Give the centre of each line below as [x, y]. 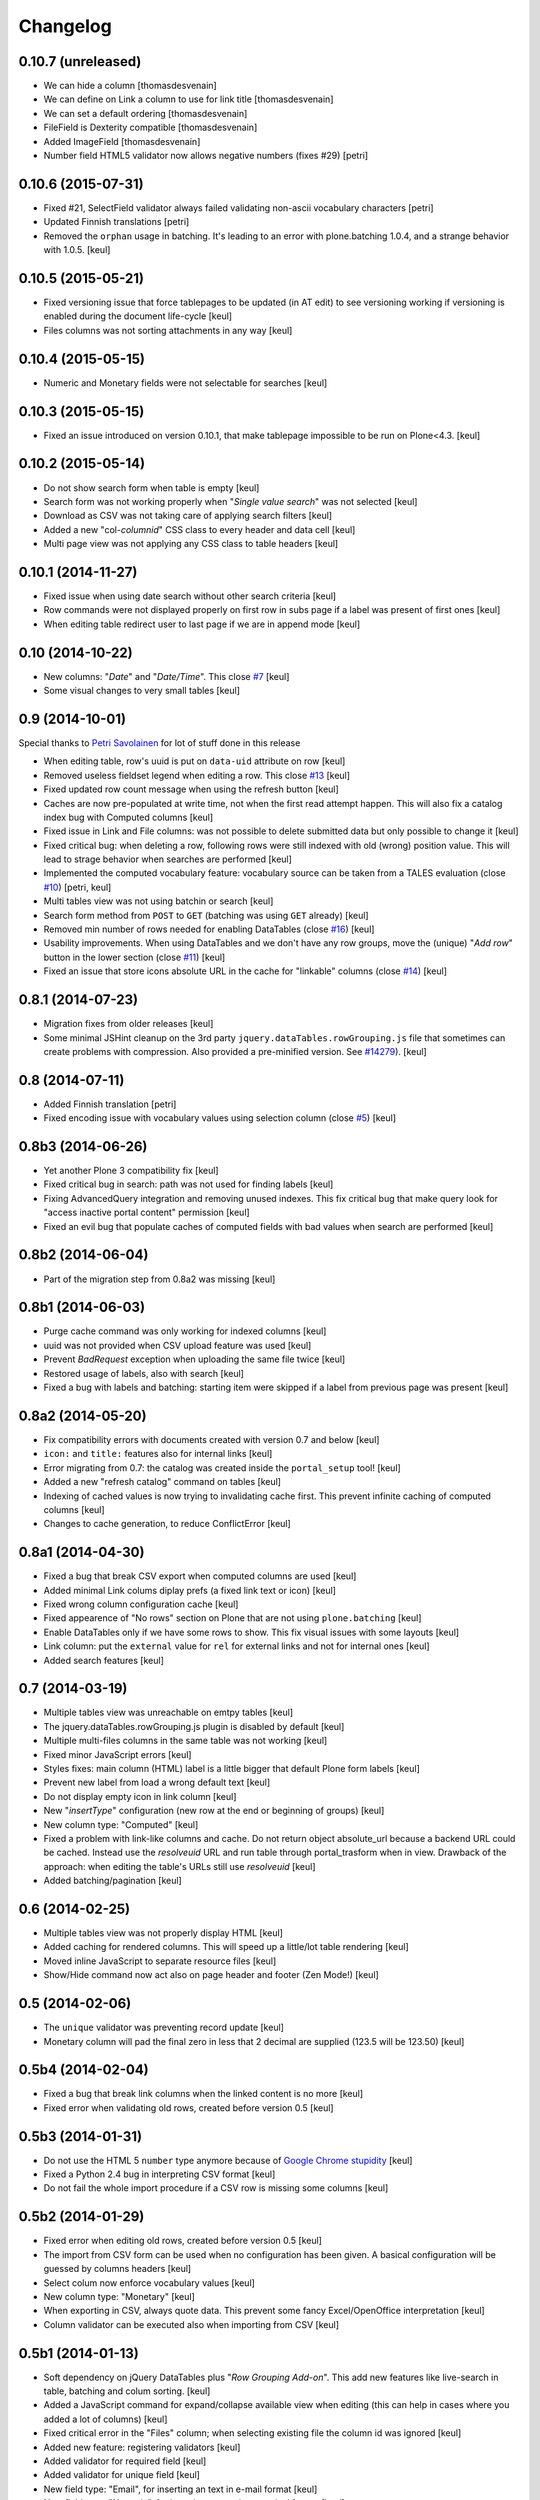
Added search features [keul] [104, 1660]
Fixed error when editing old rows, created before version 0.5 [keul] [182, 2241]
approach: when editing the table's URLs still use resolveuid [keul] [179, 1866]
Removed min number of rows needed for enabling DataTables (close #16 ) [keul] [209, 929]
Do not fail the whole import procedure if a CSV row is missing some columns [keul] [216, 2188]
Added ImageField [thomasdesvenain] [122, 141]
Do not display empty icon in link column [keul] [140, 1796]
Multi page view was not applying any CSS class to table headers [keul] [191, 544]
